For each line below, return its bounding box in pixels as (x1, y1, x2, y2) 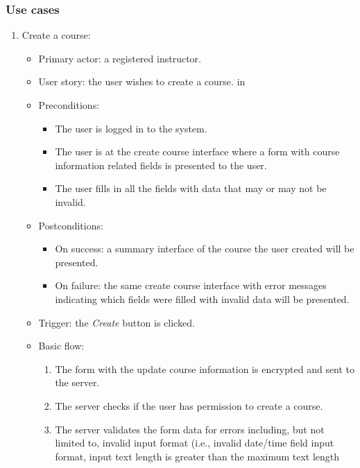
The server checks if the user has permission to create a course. (55, 398, 323, 413)
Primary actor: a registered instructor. (38, 51, 201, 65)
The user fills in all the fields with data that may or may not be (55, 181, 327, 196)
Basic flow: (38, 338, 85, 353)
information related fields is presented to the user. (55, 157, 267, 172)
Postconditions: (38, 218, 103, 232)
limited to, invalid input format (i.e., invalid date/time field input (55, 435, 334, 450)
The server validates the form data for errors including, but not (55, 422, 325, 436)
